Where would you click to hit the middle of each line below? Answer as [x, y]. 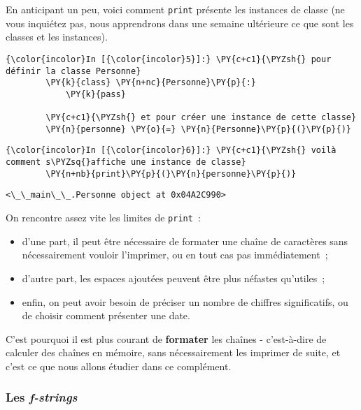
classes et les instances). [57, 37]
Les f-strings [42, 397]
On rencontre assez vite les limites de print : [103, 218]
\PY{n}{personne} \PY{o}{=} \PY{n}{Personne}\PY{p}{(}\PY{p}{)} [198, 129]
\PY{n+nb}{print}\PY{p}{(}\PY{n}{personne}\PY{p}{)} [171, 174]
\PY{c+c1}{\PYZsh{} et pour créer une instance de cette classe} [201, 118]
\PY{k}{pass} [95, 94]
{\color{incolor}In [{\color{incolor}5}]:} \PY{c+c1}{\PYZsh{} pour [169, 59]
